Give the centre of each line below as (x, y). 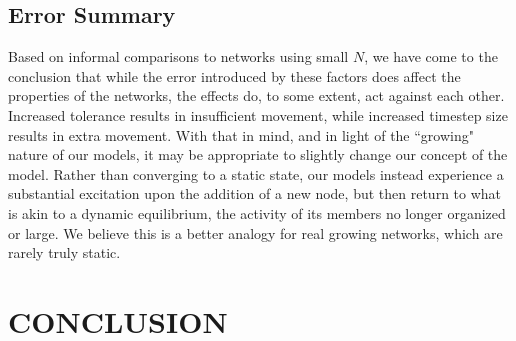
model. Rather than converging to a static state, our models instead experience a (256, 173)
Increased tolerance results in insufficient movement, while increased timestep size (258, 114)
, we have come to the (431, 56)
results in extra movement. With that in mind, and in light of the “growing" (241, 134)
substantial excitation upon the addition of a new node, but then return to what (255, 193)
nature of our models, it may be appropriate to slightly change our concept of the (258, 154)
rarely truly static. (64, 252)
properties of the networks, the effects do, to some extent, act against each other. (256, 95)
